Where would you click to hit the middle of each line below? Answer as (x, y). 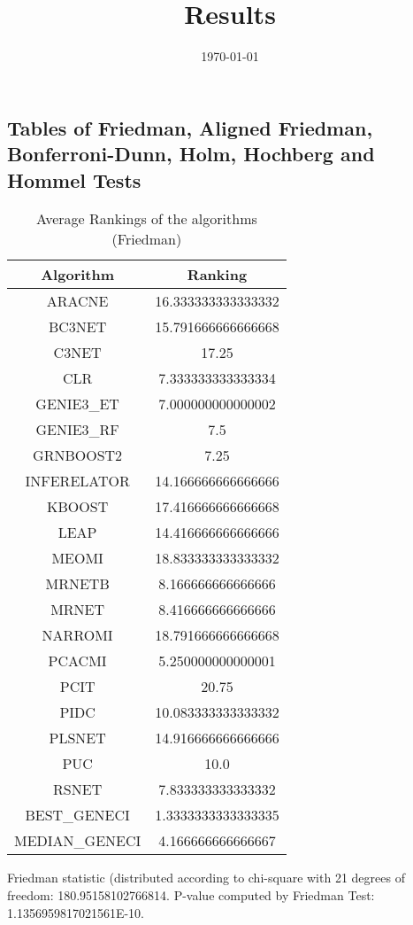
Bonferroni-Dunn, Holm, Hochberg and (191, 154)
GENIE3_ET (77, 404)
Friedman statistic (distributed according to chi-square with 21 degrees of (206, 878)
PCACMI (77, 661)
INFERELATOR (77, 481)
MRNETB (77, 584)
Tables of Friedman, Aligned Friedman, (190, 127)
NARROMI (77, 635)
